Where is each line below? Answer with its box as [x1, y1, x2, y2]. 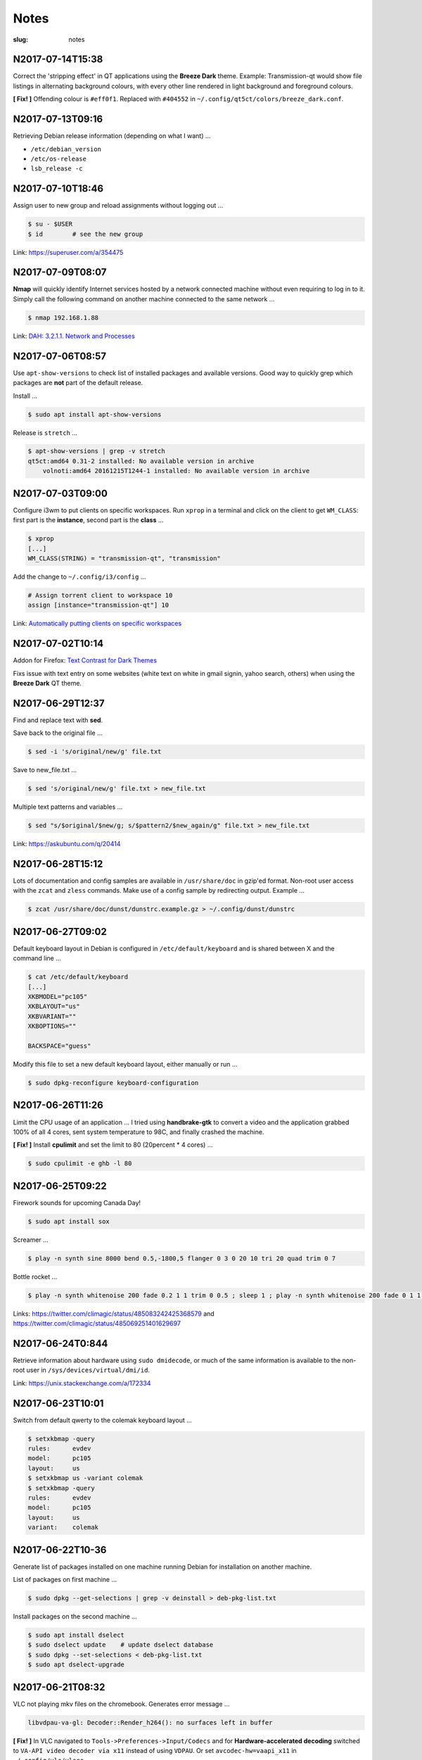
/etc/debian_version [30, 145, 102, 153]
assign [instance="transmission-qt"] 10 [27, 601, 169, 609]
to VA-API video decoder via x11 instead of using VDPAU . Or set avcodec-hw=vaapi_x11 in [13, 1747, 297, 1755]
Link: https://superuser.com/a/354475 [13, 248, 124, 256]
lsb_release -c [30, 165, 84, 172]
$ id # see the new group [27, 230, 143, 238]
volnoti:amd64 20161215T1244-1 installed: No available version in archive [42, 467, 310, 475]
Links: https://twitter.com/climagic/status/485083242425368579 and [13, 1309, 215, 1318]
